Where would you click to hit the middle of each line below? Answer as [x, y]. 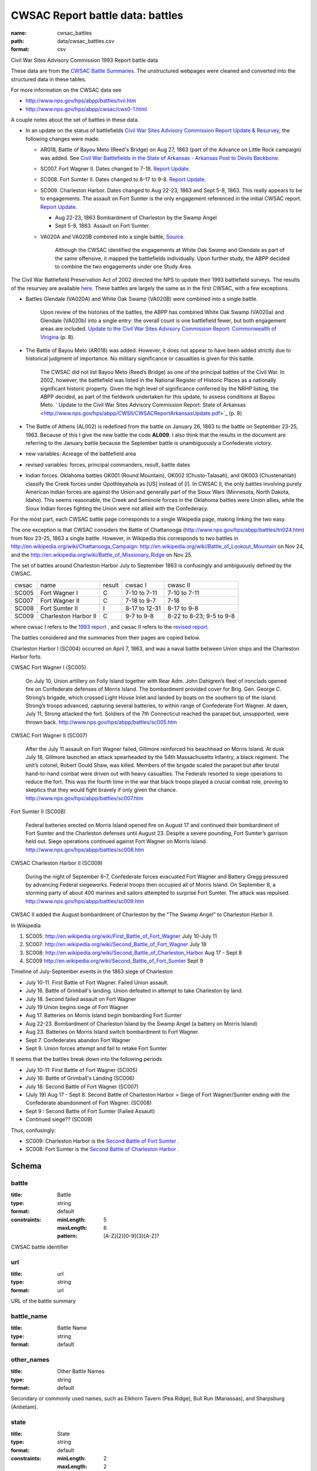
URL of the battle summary [43, 1301]
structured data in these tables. [49, 79]
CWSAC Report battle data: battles [97, 15]
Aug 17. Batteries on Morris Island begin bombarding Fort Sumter [104, 1016]
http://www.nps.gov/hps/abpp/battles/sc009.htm [85, 901]
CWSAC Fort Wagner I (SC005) [48, 667]
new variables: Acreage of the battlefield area [81, 454]
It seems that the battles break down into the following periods [87, 1059]
